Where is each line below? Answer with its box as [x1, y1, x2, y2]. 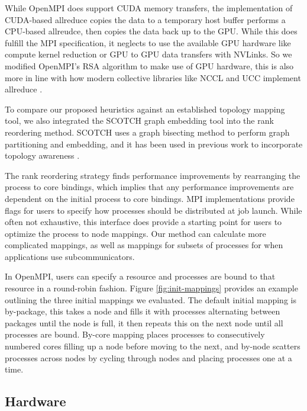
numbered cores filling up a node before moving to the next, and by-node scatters [5, 340, 300, 352]
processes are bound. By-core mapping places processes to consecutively [5, 328, 265, 341]
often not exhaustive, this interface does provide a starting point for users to [5, 216, 282, 228]
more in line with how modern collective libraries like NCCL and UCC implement [5, 71, 301, 84]
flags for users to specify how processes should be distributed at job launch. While [5, 204, 302, 216]
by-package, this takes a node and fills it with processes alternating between [5, 305, 280, 317]
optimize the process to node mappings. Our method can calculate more [5, 227, 266, 239]
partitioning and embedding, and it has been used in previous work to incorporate [5, 137, 303, 150]
